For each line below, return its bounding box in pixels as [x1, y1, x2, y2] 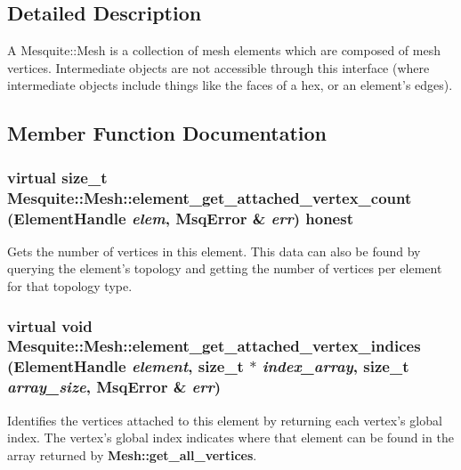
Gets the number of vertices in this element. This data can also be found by [7, 241, 421, 260]
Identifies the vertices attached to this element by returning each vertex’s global [7, 410, 442, 429]
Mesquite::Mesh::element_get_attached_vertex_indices [7, 335, 421, 357]
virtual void [7, 314, 93, 336]
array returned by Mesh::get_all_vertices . [7, 445, 257, 464]
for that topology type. [7, 277, 133, 296]
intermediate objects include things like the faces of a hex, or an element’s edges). [7, 76, 453, 94]
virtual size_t [7, 166, 108, 188]
